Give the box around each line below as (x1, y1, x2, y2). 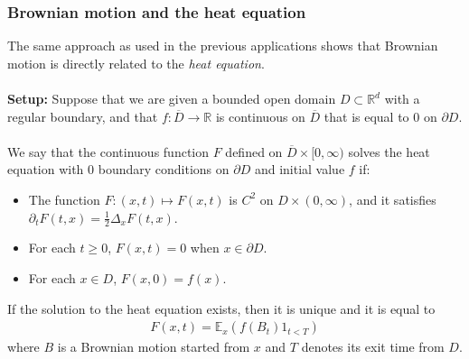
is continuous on (215, 106, 305, 125)
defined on (225, 142, 283, 161)
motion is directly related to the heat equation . (7, 53, 265, 72)
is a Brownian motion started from (57, 337, 250, 356)
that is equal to (324, 106, 409, 125)
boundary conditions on (98, 160, 230, 179)
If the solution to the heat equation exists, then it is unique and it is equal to (7, 299, 436, 318)
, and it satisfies (349, 189, 436, 208)
